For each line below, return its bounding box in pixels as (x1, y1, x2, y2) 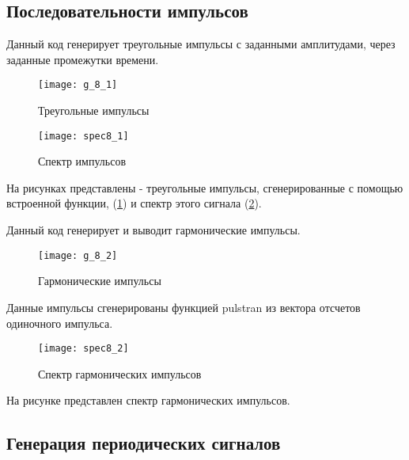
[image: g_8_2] (38, 249, 118, 261)
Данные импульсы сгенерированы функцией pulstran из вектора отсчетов (6, 298, 361, 315)
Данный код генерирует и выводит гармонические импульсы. (6, 222, 301, 238)
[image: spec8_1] (38, 130, 129, 142)
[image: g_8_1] (38, 79, 118, 91)
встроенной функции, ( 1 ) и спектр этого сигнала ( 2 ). (6, 195, 262, 211)
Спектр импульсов (38, 153, 127, 169)
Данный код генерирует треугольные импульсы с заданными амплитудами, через (6, 36, 396, 52)
